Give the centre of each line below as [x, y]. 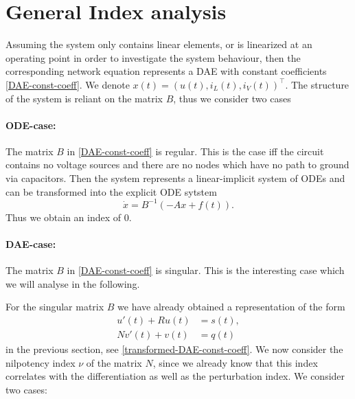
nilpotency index [41, 362]
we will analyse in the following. [73, 283]
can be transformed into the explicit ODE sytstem [111, 191]
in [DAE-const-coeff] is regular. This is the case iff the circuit [195, 151]
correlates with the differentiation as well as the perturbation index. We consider [175, 376]
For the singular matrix [55, 307]
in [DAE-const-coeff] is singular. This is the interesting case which [206, 270]
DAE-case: [31, 243]
